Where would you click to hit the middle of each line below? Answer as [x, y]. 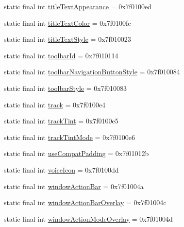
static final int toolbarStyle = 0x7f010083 [65, 88]
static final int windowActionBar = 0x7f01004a [74, 186]
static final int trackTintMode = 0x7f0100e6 [70, 137]
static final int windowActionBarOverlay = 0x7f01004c [85, 202]
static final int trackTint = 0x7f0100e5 [61, 121]
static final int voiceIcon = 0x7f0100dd [61, 169]
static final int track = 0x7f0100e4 [55, 104]
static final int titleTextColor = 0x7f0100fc [67, 23]
